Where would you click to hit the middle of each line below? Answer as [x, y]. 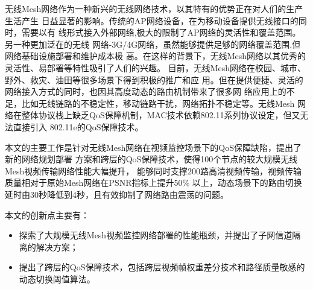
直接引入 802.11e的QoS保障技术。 [78, 126]
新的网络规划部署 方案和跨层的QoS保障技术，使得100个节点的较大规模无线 [151, 159]
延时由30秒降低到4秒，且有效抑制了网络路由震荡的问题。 [117, 194]
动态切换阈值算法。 [57, 278]
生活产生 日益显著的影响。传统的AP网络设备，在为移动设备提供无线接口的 [152, 20]
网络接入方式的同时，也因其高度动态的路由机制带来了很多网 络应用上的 [146, 91]
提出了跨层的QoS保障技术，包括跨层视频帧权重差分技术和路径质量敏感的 [162, 267]
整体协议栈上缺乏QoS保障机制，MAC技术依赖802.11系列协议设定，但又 [161, 115]
